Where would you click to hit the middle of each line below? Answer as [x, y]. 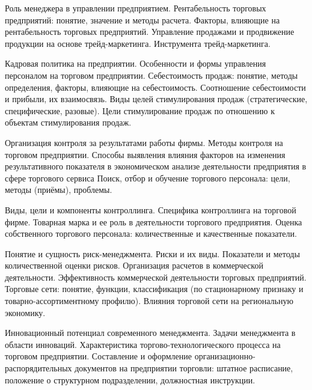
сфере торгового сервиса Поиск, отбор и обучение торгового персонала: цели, [148, 178]
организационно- [225, 356]
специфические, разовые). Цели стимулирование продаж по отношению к [140, 110]
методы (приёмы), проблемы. [59, 190]
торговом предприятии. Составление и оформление [98, 356]
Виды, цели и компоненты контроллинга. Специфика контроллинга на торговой [151, 209]
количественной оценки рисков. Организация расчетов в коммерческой [134, 265]
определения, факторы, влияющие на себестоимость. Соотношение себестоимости [155, 87]
